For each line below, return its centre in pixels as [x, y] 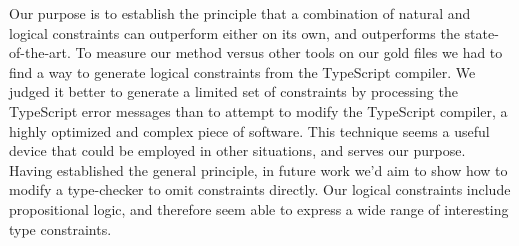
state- [481, 32]
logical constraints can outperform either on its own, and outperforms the [234, 32]
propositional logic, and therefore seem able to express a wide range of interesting [259, 208]
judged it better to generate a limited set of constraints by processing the [233, 91]
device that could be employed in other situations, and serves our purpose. [237, 150]
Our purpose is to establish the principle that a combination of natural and [240, 13]
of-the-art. [40, 52]
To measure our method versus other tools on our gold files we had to [289, 52]
